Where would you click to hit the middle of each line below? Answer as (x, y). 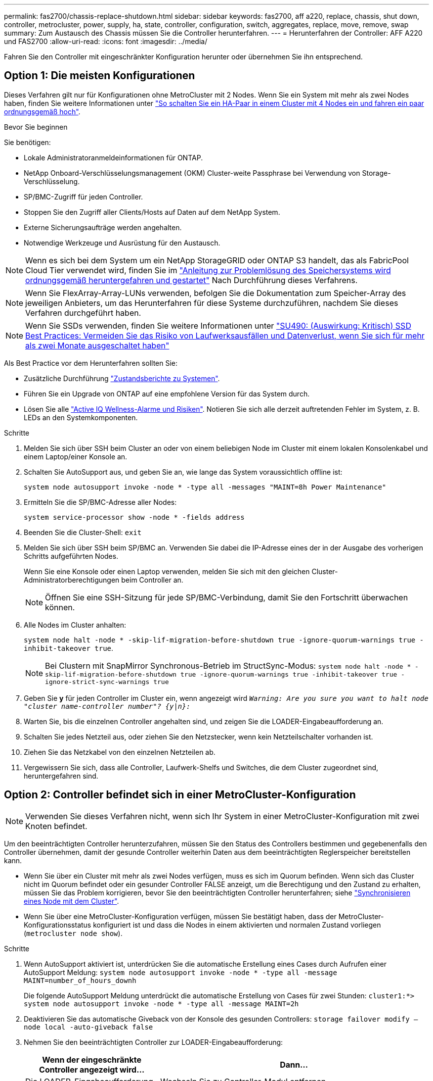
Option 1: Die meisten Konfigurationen (100, 76)
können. (60, 607)
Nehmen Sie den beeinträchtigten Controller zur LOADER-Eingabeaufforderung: (153, 1042)
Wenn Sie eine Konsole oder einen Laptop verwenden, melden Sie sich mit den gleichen (167, 571)
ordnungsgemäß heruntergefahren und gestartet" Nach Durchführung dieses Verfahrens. (192, 280)
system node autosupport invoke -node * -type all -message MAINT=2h (161, 1004)
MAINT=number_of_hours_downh (80, 980)
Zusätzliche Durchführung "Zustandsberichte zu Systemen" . (122, 378)
